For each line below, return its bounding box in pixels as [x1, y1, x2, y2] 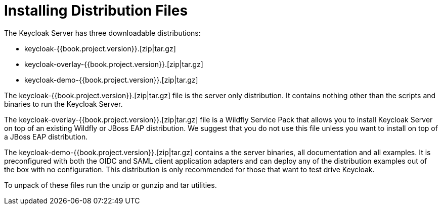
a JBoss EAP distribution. [4, 132, 88, 141]
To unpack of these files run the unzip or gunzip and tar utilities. [4, 180, 217, 189]
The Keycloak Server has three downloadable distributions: [4, 28, 201, 37]
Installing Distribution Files [4, 2, 188, 19]
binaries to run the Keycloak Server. [4, 99, 123, 108]
